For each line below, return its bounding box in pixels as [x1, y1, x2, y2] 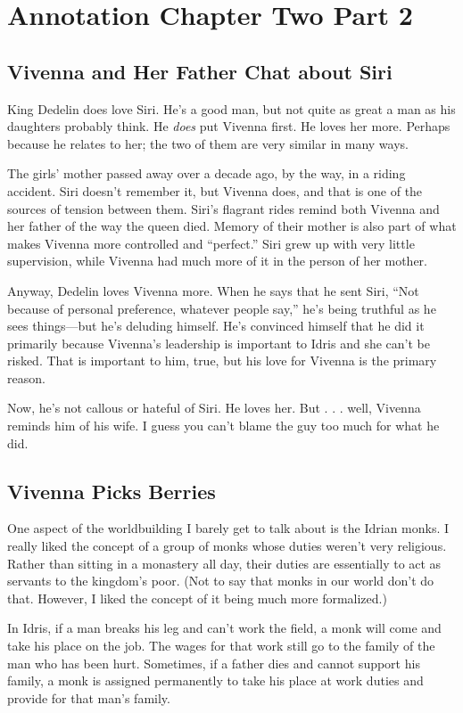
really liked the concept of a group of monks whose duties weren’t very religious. [7, 537, 447, 555]
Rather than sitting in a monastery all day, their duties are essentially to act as [7, 553, 442, 572]
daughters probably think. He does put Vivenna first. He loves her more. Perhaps [7, 117, 451, 135]
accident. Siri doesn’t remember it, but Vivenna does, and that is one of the [7, 181, 423, 200]
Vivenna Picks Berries [7, 477, 216, 504]
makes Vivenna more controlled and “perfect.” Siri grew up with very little [7, 234, 415, 252]
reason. [7, 368, 45, 387]
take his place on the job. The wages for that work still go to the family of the [7, 636, 435, 655]
